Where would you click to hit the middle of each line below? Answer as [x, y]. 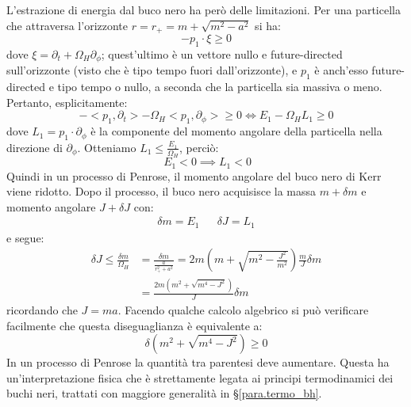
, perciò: [199, 147]
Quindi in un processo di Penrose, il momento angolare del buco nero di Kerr [194, 175]
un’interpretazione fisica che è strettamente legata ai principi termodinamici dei [200, 377]
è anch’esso [341, 70]
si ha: [268, 25]
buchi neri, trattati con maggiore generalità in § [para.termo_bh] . [164, 393]
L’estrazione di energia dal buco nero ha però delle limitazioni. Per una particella [204, 10]
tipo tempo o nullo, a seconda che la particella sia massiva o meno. [220, 87]
